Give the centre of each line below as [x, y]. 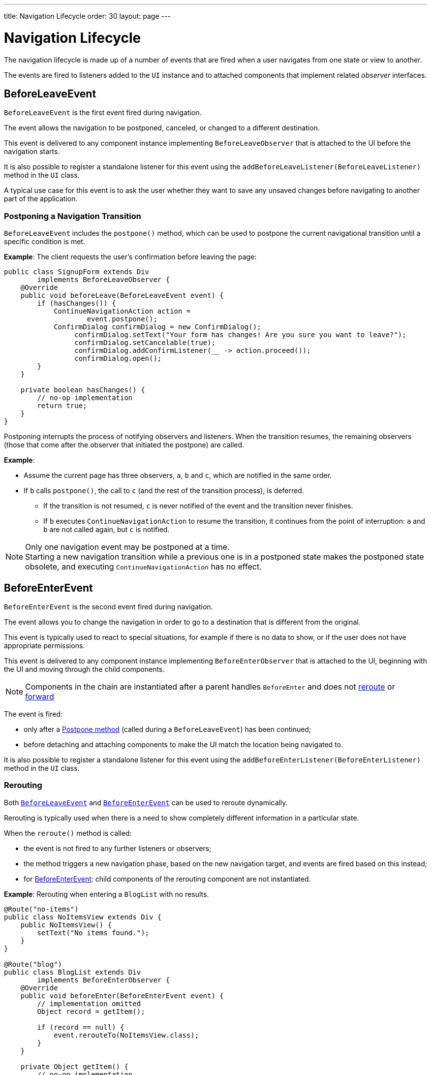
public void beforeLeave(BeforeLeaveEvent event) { [122, 296]
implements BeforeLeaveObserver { [104, 280]
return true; [62, 406]
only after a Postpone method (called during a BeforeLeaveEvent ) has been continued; [168, 729]
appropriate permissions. [45, 645]
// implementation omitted [89, 1003]
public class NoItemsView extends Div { [83, 917]
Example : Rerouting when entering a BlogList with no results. [107, 894]
